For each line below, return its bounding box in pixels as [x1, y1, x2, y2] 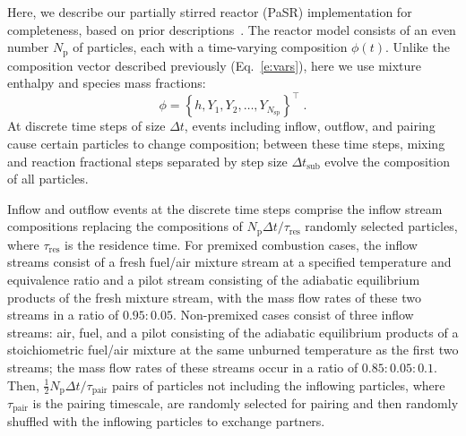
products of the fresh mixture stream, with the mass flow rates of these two [7, 287, 421, 306]
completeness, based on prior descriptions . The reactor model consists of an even [7, 20, 456, 38]
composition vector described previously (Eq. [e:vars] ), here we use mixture [7, 56, 422, 74]
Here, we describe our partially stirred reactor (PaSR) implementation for [7, 3, 412, 21]
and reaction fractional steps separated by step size [7, 151, 288, 170]
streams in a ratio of [7, 305, 119, 324]
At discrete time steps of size [7, 116, 166, 135]
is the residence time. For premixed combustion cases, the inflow [65, 235, 418, 253]
